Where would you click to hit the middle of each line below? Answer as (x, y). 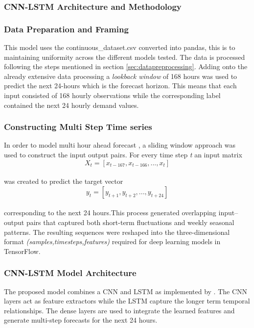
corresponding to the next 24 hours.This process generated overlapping (110, 213)
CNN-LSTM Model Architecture (70, 273)
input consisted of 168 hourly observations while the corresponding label (112, 95)
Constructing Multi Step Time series (78, 127)
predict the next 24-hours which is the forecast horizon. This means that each (120, 86)
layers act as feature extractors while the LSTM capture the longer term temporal (127, 301)
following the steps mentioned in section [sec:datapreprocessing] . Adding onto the (126, 66)
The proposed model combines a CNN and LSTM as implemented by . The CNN (126, 291)
